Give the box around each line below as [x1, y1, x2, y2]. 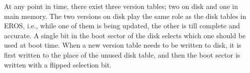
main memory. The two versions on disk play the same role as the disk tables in [4, 10, 247, 21]
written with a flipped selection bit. [4, 59, 112, 70]
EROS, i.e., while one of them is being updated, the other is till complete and [4, 20, 240, 31]
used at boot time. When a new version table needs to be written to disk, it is [4, 40, 242, 50]
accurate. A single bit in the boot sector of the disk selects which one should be [4, 30, 246, 40]
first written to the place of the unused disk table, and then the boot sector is [4, 49, 241, 60]
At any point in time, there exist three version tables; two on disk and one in [4, 1, 238, 11]
